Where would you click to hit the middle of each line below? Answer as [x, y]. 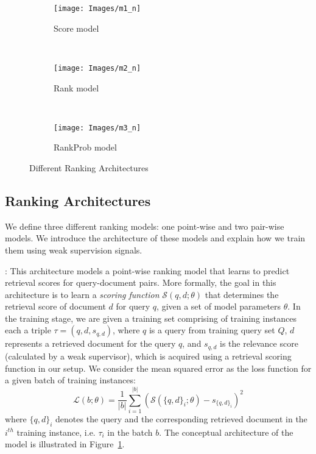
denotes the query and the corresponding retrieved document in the [181, 418]
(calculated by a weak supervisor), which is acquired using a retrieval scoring [148, 356]
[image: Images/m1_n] [97, 9]
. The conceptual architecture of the [226, 432]
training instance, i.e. [56, 432]
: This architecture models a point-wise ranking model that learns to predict [147, 270]
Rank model [76, 87]
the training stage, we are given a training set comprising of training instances [151, 318]
